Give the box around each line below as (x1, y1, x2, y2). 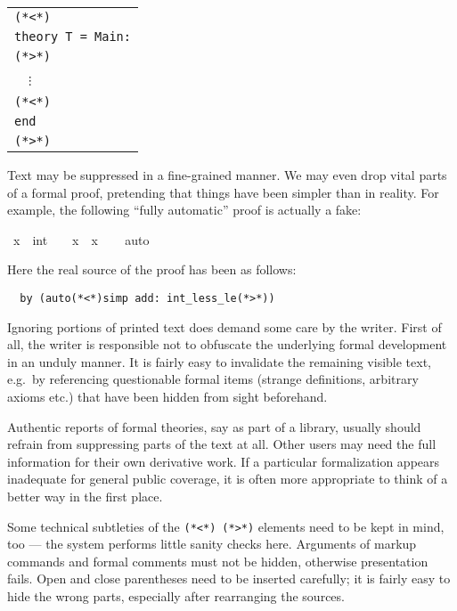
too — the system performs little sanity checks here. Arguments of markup (7, 534, 417, 553)
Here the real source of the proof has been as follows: (7, 260, 297, 279)
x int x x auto (12, 230, 150, 248)
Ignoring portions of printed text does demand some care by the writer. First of (7, 317, 442, 336)
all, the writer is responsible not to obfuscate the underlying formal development (7, 335, 447, 354)
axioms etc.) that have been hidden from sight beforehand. (7, 387, 328, 405)
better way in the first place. (7, 486, 163, 505)
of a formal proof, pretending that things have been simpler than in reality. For (7, 183, 439, 201)
